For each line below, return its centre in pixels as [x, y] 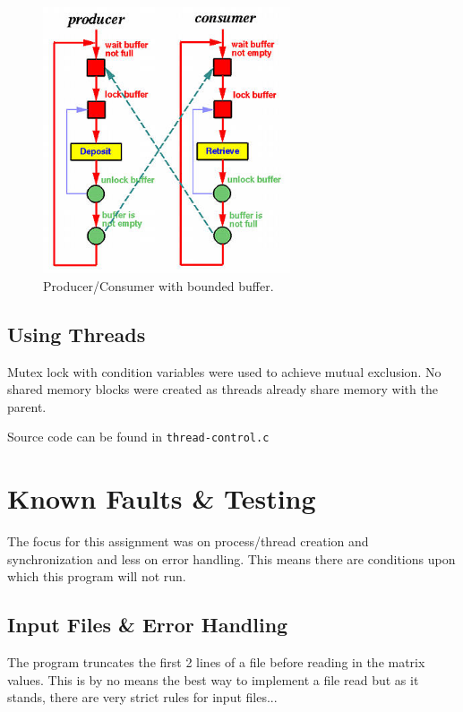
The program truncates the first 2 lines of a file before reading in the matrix [216, 662]
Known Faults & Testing [162, 498]
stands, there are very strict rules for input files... [142, 697]
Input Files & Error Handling [148, 625]
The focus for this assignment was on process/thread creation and [188, 541]
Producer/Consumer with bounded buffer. [159, 285]
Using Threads [77, 334]
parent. [27, 406]
